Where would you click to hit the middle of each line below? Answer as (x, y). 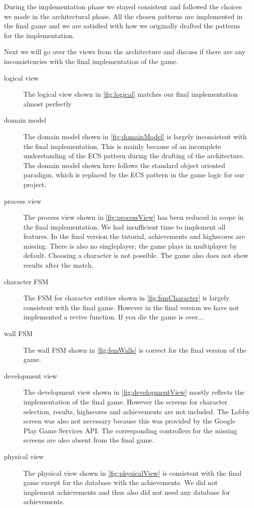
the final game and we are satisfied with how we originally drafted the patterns (122, 26)
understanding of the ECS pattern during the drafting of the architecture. (134, 156)
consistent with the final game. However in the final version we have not (131, 307)
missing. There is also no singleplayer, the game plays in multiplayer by (130, 245)
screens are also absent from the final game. (89, 440)
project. (35, 184)
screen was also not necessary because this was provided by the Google (129, 421)
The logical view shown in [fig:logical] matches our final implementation (131, 94)
